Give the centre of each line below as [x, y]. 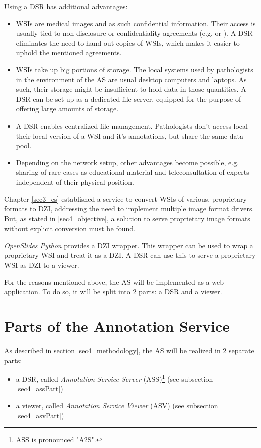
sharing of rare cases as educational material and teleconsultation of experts [133, 172]
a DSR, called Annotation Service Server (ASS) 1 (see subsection [114, 378]
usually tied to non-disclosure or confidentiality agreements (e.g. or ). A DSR [134, 33]
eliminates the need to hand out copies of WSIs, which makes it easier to [128, 42]
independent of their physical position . [75, 182]
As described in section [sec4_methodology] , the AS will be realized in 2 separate [129, 350]
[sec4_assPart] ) [39, 388]
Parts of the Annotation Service [117, 326]
